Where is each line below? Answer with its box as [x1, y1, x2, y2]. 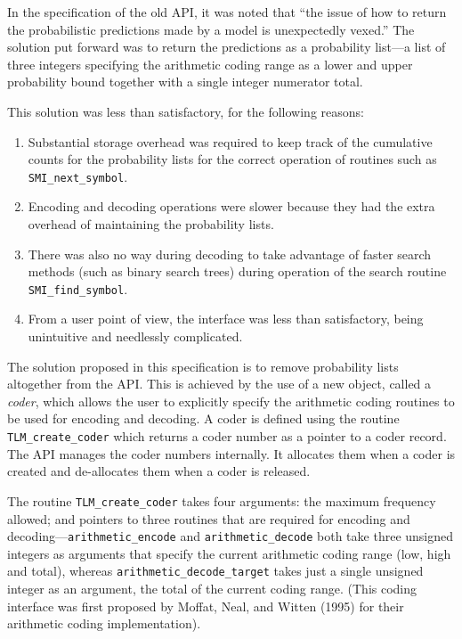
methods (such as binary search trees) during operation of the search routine [28, 262, 447, 281]
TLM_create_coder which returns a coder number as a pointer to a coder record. [7, 427, 447, 445]
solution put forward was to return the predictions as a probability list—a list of [7, 37, 446, 56]
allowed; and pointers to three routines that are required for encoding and [7, 509, 410, 528]
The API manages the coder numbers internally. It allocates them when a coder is [7, 444, 456, 463]
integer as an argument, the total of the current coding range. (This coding [7, 579, 417, 597]
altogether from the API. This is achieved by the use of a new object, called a [7, 374, 432, 393]
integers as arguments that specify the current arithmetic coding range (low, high [7, 544, 451, 562]
